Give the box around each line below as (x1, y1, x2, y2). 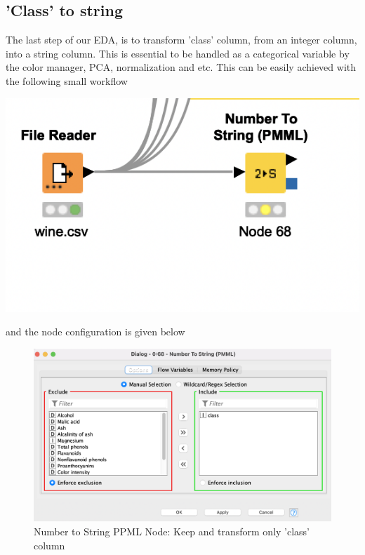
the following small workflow (6, 73, 128, 88)
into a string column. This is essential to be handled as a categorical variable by (6, 46, 350, 60)
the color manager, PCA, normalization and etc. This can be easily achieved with (6, 60, 356, 74)
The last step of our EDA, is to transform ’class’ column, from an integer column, (6, 32, 357, 47)
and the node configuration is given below (6, 324, 185, 339)
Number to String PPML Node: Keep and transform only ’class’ (34, 524, 310, 538)
